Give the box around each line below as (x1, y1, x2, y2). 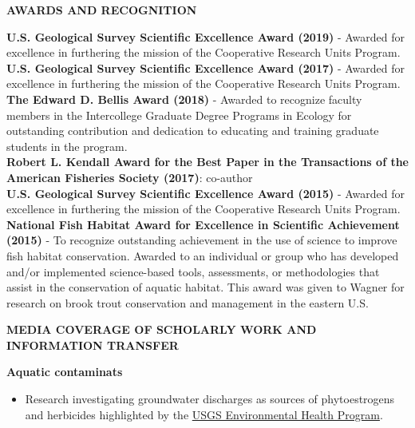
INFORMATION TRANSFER (6, 336, 179, 353)
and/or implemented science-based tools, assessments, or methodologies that (6, 263, 380, 279)
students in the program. (6, 137, 128, 154)
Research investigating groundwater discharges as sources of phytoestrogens (25, 390, 395, 407)
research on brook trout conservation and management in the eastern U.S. (6, 294, 369, 311)
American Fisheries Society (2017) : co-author (6, 168, 253, 185)
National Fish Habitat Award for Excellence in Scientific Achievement (6, 216, 400, 232)
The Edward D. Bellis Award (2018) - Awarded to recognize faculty (6, 90, 362, 107)
